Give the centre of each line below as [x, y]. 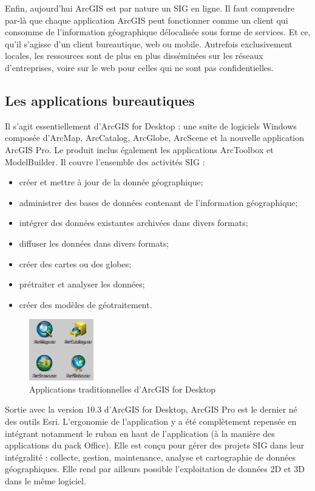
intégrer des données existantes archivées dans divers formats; [134, 223]
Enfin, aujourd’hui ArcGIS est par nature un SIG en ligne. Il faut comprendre [150, 8]
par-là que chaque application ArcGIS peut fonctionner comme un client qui [147, 20]
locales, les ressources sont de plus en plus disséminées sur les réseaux [134, 56]
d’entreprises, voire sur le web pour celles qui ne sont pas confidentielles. [139, 67]
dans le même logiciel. [46, 480]
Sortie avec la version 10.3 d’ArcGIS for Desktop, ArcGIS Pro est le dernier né [151, 409]
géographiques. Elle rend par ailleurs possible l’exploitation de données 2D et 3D [155, 469]
